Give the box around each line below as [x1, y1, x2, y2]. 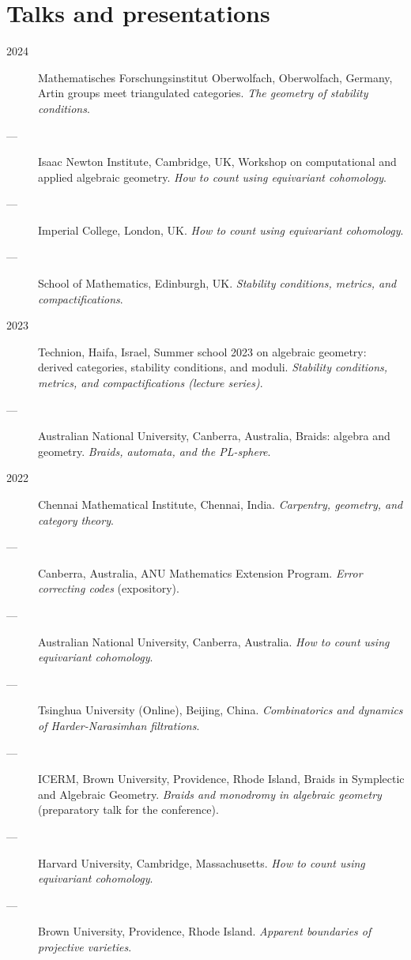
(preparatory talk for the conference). [38, 801, 219, 818]
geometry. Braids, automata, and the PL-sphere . [38, 442, 271, 459]
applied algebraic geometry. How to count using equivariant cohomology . [38, 168, 386, 185]
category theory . [38, 511, 114, 528]
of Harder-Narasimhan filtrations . [38, 717, 200, 733]
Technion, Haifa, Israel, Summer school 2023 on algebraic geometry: [38, 343, 367, 360]
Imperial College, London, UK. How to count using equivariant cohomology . [38, 221, 404, 238]
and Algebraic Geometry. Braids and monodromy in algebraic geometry [38, 785, 382, 802]
